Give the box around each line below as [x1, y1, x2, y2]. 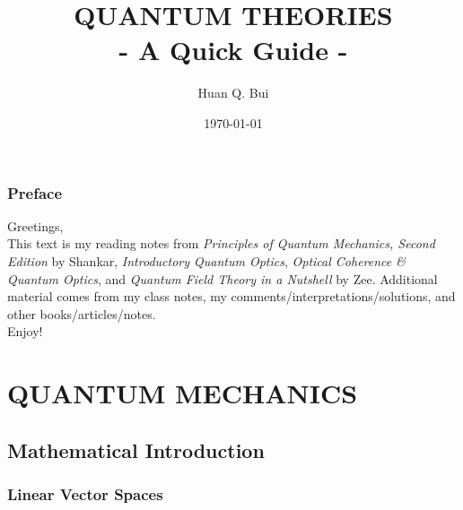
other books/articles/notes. [7, 304, 156, 323]
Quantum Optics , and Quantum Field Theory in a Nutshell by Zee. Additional [7, 269, 438, 288]
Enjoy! [7, 322, 43, 341]
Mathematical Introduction [7, 436, 265, 463]
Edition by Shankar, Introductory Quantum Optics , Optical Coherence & [7, 251, 406, 270]
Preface [7, 181, 63, 203]
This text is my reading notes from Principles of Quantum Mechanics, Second [7, 234, 435, 253]
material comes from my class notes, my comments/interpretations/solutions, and [7, 287, 456, 306]
